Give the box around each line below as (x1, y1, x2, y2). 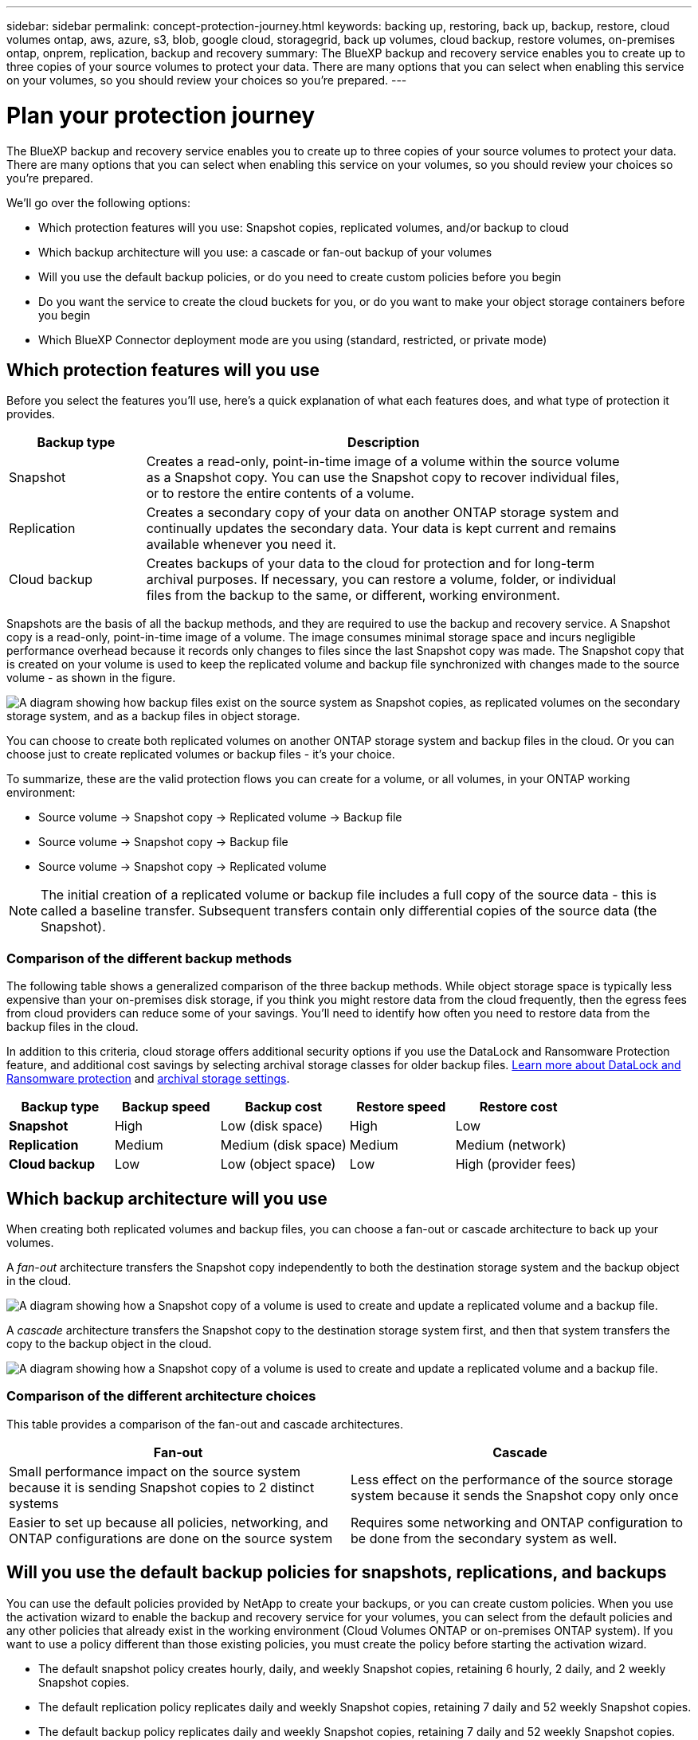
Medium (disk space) (220, 1137, 347, 1154)
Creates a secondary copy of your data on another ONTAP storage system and (146, 504, 619, 521)
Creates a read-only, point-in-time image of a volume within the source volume (146, 453, 620, 470)
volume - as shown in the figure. (6, 671, 176, 685)
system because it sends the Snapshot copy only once (351, 1487, 679, 1503)
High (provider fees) (455, 1156, 576, 1173)
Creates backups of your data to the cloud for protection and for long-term (146, 555, 594, 572)
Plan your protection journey (6, 101, 316, 129)
